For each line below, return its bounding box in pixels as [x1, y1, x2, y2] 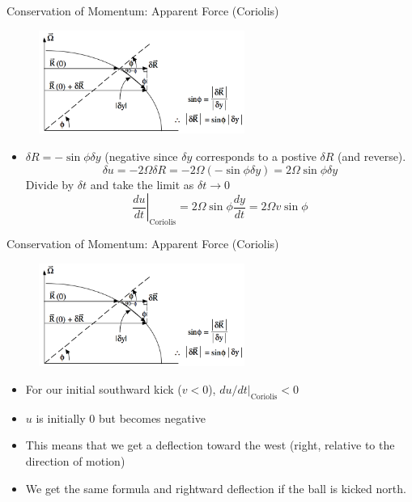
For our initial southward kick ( [25, 381, 182, 398]
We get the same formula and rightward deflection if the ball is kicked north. [25, 479, 406, 496]
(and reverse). [338, 148, 406, 165]
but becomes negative [98, 409, 206, 426]
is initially [36, 409, 86, 426]
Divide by [25, 175, 74, 192]
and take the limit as [90, 175, 194, 192]
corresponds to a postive [196, 148, 316, 165]
